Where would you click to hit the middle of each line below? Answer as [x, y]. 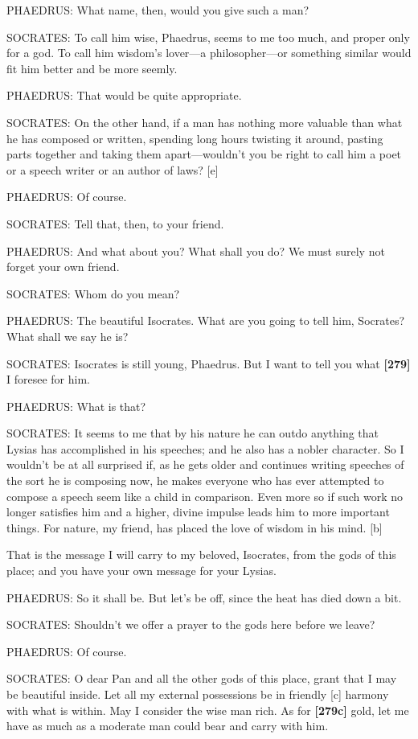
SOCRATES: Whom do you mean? [93, 293]
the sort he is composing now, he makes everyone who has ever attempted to [195, 480]
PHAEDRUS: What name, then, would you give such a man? [158, 10]
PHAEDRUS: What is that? [76, 406]
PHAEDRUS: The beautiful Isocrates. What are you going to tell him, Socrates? [206, 320]
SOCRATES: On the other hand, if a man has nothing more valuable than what [205, 122]
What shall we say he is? [68, 336]
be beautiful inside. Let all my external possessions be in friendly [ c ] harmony [198, 694]
